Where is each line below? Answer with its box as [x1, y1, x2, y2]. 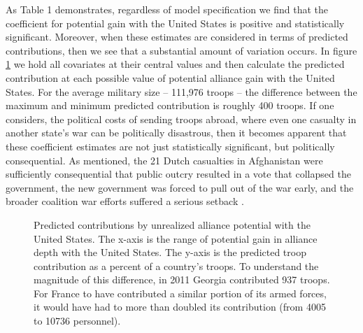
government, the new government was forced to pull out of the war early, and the [6, 180, 354, 194]
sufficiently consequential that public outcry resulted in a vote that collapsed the [6, 166, 351, 181]
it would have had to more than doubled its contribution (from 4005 [34, 299, 326, 314]
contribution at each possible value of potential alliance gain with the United [6, 70, 335, 85]
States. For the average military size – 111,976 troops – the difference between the [6, 84, 357, 99]
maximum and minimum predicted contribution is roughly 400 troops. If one [6, 98, 334, 113]
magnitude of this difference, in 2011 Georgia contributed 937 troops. [34, 272, 330, 287]
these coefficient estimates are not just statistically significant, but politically [6, 139, 335, 153]
